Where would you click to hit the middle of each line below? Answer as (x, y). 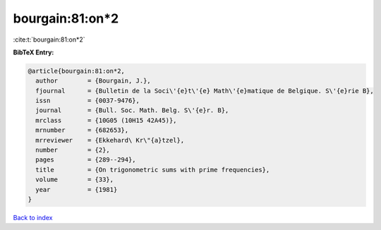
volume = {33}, (75, 180)
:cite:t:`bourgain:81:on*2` (49, 40)
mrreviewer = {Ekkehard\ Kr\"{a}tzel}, (110, 140)
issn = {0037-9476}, (88, 101)
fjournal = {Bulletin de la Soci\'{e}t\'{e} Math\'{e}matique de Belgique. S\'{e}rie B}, (205, 91)
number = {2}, (73, 150)
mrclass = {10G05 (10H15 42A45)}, (106, 120)
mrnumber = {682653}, (82, 130)
